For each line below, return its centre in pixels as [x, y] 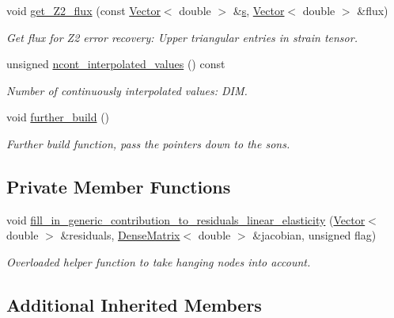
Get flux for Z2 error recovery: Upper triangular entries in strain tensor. [182, 37]
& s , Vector [259, 10]
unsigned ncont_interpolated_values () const [116, 64]
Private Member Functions [119, 186]
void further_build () [58, 117]
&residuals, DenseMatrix [120, 235]
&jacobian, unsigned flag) [314, 235]
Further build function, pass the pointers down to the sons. [148, 143]
